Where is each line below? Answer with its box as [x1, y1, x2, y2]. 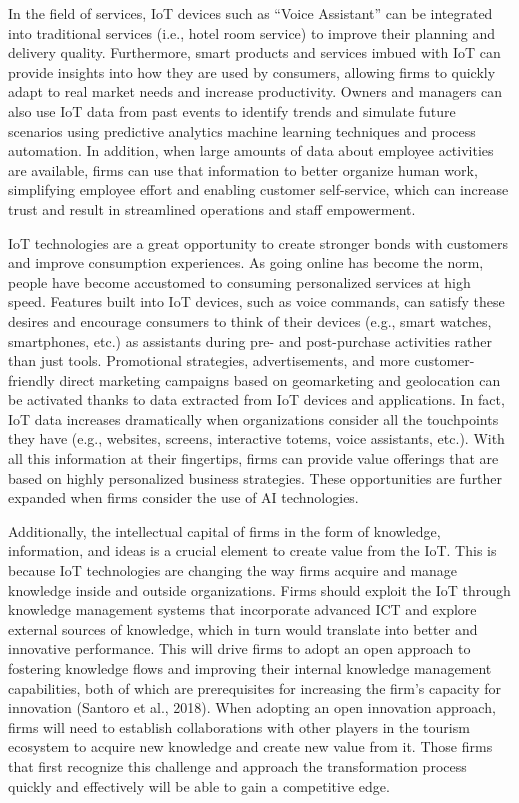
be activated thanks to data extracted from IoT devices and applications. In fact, [8, 389, 505, 410]
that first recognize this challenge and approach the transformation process [8, 755, 467, 776]
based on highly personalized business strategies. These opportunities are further [8, 467, 503, 488]
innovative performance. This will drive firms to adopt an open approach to [8, 638, 471, 659]
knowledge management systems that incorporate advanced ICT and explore [8, 599, 477, 620]
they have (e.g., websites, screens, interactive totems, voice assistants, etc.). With [8, 428, 505, 449]
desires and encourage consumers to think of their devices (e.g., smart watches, [8, 310, 492, 331]
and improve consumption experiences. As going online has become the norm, [8, 252, 484, 273]
